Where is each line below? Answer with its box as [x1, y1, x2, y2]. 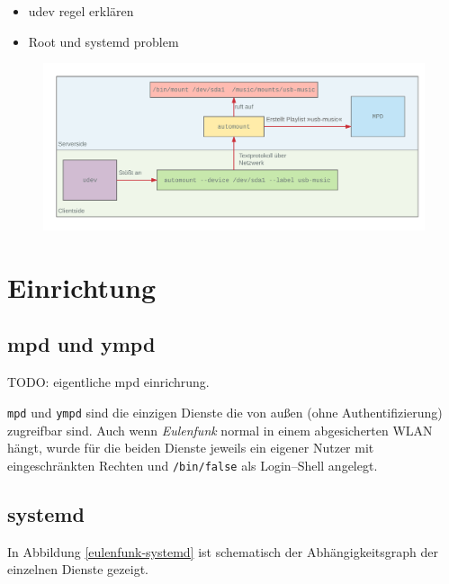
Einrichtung [7, 268, 157, 305]
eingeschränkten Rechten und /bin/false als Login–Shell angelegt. [7, 455, 378, 474]
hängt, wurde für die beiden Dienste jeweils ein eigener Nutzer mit [7, 438, 374, 457]
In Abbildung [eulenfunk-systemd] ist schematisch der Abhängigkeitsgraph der [7, 542, 438, 561]
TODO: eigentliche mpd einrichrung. [7, 373, 210, 391]
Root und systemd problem [28, 31, 179, 50]
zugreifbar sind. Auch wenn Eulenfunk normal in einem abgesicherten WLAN [7, 420, 433, 439]
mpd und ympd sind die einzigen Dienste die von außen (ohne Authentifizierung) [7, 402, 443, 421]
